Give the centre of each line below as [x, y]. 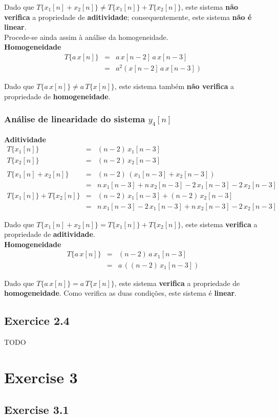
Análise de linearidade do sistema [75, 119]
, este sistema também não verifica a [174, 86]
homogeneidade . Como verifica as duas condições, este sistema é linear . [120, 293]
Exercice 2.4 [37, 321]
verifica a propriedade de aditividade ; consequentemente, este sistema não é [128, 17]
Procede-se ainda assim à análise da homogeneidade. [86, 37]
